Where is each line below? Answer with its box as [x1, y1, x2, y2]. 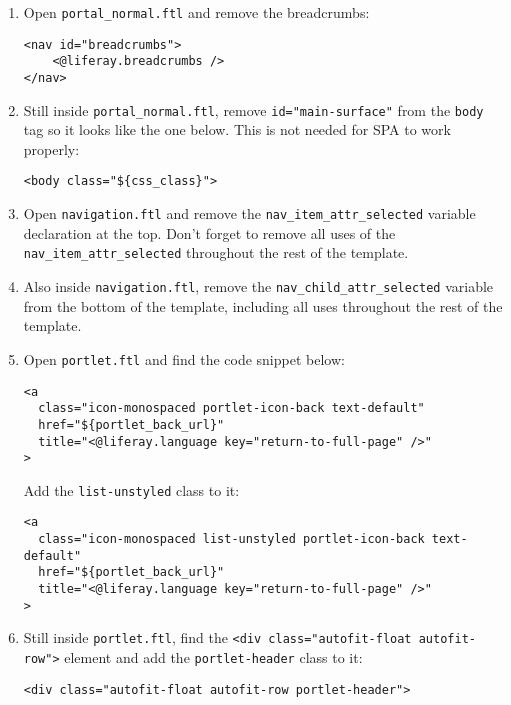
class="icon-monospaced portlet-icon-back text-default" [38, 401, 425, 416]
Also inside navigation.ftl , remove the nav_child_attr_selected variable [23, 276, 494, 297]
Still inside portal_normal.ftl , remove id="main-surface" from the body [23, 99, 484, 120]
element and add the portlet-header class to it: [64, 647, 363, 668]
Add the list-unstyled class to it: [23, 479, 240, 500]
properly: [23, 138, 80, 159]
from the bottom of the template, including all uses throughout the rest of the [23, 295, 503, 316]
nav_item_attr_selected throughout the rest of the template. [23, 242, 409, 263]
